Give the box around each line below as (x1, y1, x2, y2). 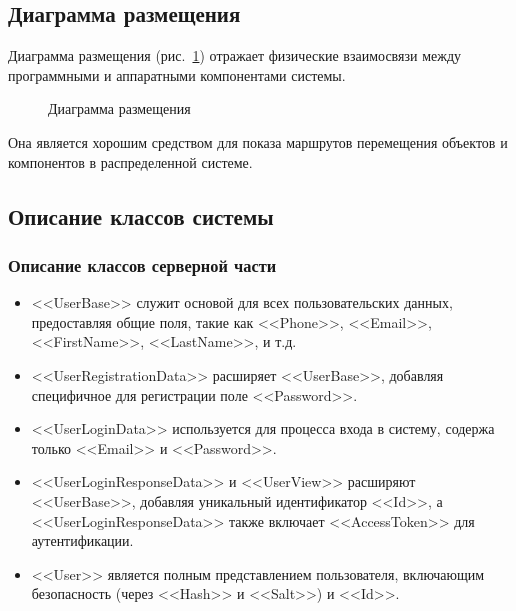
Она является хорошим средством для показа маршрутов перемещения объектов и (8, 131, 508, 152)
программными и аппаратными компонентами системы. (8, 64, 346, 85)
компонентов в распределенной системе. (8, 151, 253, 172)
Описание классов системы (8, 200, 274, 231)
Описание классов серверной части (8, 252, 277, 277)
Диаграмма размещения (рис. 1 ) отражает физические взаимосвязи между (8, 45, 462, 66)
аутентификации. (31, 530, 134, 551)
